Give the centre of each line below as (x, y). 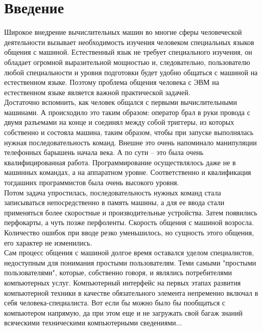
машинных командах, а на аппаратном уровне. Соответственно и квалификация (128, 172)
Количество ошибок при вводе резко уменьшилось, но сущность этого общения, (129, 232)
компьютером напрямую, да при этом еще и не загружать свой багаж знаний (124, 312)
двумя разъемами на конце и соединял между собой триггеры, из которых (119, 122)
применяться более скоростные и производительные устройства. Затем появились (131, 212)
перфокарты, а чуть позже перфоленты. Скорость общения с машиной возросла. (129, 222)
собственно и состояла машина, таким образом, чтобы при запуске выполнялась (129, 132)
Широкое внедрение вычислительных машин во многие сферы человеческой (123, 32)
